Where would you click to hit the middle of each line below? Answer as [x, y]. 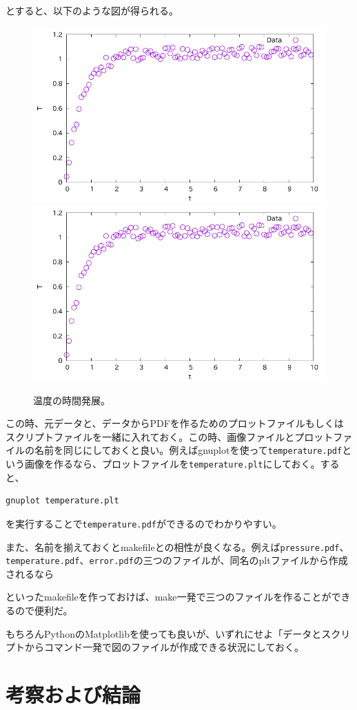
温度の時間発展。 [72, 400]
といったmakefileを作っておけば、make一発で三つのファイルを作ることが [169, 597]
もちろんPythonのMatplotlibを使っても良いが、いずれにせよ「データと [164, 633]
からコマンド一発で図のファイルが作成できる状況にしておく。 [164, 647]
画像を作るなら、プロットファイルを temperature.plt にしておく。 [172, 463]
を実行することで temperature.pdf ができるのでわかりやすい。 [144, 523]
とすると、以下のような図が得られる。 [92, 10]
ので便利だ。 [44, 610]
